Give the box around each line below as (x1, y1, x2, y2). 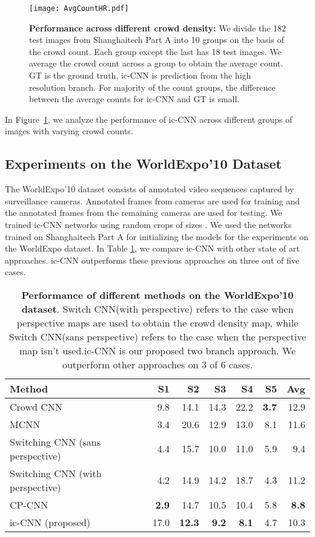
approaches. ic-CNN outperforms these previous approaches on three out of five (5, 253, 299, 266)
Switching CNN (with (10, 466, 102, 480)
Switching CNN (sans (10, 434, 101, 449)
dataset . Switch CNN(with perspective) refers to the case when (21, 301, 294, 316)
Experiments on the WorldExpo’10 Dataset (5, 154, 282, 173)
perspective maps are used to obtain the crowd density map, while (16, 315, 299, 330)
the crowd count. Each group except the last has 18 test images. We (29, 45, 282, 57)
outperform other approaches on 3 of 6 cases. (62, 357, 253, 371)
